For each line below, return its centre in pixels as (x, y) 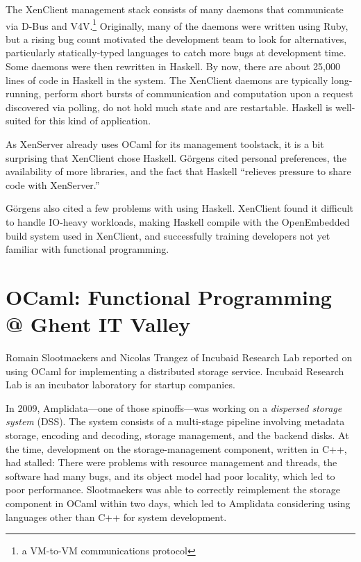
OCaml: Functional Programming (169, 296)
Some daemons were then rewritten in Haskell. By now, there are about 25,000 (173, 66)
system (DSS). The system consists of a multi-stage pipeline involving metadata (175, 421)
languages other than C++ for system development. (116, 516)
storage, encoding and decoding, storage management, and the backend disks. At (177, 435)
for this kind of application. (93, 121)
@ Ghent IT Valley (98, 324)
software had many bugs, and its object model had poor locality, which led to (170, 476)
